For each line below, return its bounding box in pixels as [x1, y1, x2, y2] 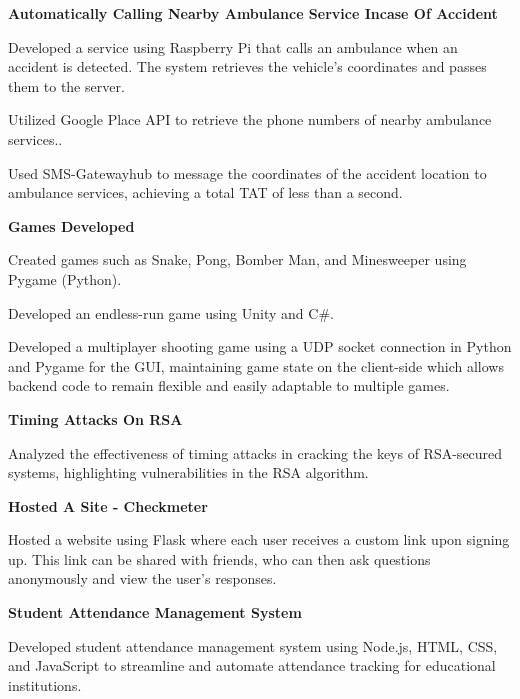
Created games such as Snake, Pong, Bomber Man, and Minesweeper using [8, 249, 467, 270]
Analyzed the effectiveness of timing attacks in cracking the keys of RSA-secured [8, 442, 503, 463]
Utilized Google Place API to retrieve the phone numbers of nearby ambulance [8, 109, 492, 130]
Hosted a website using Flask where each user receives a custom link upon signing [8, 529, 510, 550]
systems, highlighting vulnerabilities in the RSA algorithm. [8, 462, 369, 483]
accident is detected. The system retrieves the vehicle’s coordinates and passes [8, 56, 487, 77]
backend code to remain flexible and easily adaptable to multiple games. [8, 375, 450, 396]
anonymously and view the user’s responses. [8, 568, 277, 589]
